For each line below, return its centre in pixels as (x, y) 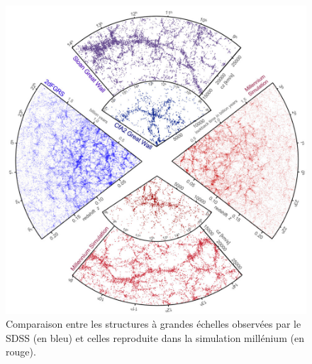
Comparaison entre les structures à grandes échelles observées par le (154, 324)
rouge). (21, 352)
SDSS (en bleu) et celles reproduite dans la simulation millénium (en (155, 337)
